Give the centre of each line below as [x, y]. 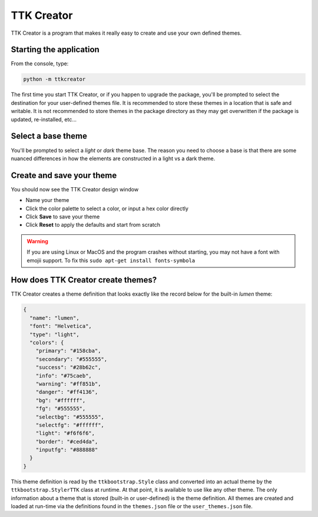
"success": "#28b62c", [68, 367]
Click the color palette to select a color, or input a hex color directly [107, 208]
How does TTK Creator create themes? [84, 280]
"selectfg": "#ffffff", [70, 425]
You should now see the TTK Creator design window [75, 189]
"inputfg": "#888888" [67, 450]
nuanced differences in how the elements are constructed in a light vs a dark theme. [113, 158]
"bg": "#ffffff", [61, 400]
